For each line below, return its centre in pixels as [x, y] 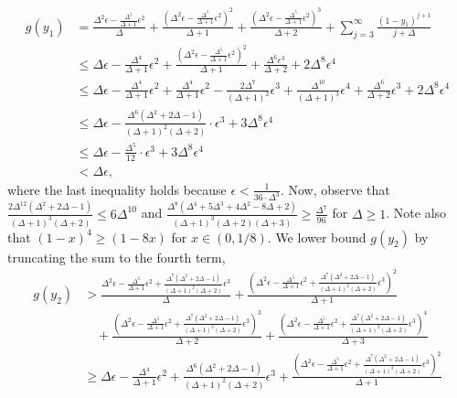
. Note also [416, 213]
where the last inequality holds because [117, 189]
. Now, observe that [335, 189]
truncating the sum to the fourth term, [117, 257]
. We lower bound [317, 237]
